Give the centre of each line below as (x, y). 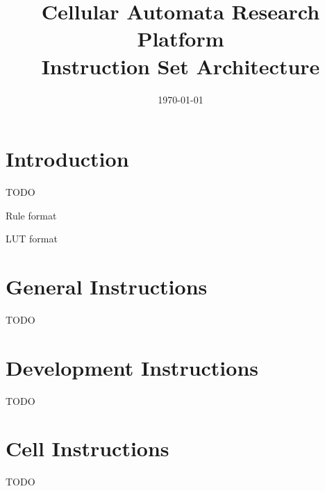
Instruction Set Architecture (181, 66)
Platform (181, 39)
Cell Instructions (87, 448)
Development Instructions (132, 367)
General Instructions (107, 286)
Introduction (67, 159)
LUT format (32, 239)
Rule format (31, 215)
